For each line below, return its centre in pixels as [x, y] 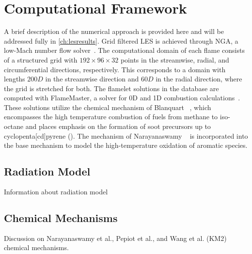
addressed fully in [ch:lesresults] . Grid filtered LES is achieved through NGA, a [121, 40]
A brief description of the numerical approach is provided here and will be [114, 31]
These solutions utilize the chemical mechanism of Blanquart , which [108, 107]
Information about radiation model [56, 192]
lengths [15, 79]
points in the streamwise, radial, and [175, 59]
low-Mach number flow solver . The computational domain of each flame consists [124, 50]
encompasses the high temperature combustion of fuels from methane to [111, 117]
